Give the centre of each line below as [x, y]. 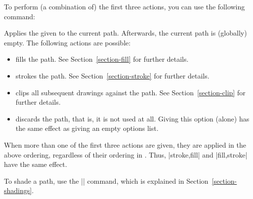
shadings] [18, 190]
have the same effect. [36, 164]
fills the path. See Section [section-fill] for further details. [102, 59]
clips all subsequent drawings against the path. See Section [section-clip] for [130, 92]
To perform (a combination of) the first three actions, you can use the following [125, 6]
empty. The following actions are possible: [67, 42]
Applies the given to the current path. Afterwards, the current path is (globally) [126, 33]
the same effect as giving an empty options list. [87, 128]
